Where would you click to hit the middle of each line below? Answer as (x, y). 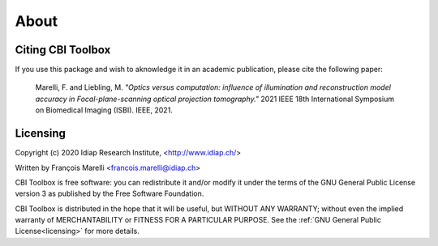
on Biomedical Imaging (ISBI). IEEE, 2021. (104, 110)
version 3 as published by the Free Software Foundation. (109, 193)
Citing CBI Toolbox (63, 50)
